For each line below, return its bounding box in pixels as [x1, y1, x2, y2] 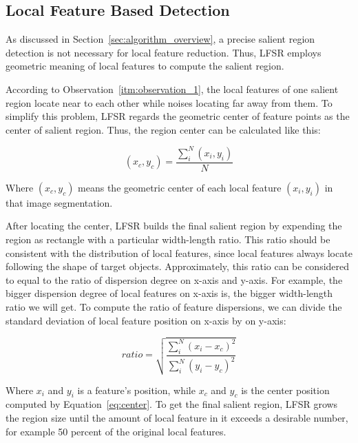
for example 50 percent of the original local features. [6, 424, 227, 438]
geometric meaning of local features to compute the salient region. [6, 59, 284, 73]
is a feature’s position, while [77, 382, 196, 397]
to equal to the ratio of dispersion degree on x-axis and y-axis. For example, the [6, 272, 343, 287]
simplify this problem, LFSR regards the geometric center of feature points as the [6, 109, 350, 123]
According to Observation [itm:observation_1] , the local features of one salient [6, 81, 339, 96]
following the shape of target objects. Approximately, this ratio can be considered [6, 259, 350, 274]
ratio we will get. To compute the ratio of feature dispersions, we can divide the [6, 300, 342, 314]
